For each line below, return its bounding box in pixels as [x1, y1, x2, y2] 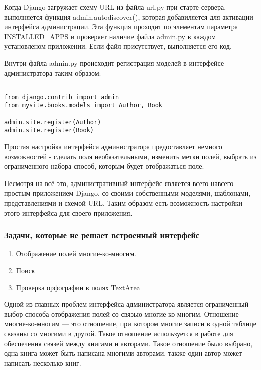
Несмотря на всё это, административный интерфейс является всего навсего [4, 177, 234, 188]
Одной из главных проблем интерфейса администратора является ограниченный [4, 299, 249, 309]
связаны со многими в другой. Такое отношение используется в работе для [4, 328, 233, 339]
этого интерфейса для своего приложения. [4, 207, 133, 218]
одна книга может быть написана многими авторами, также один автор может [4, 348, 242, 358]
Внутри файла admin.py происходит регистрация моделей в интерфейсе [4, 57, 224, 68]
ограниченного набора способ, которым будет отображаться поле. [4, 161, 204, 171]
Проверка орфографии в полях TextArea [16, 282, 140, 292]
